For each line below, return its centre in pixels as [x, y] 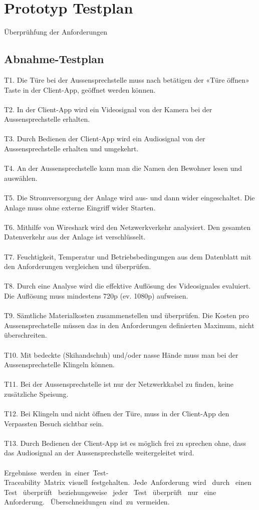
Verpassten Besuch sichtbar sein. [54, 423]
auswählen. [21, 178]
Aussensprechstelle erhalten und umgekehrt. [71, 149]
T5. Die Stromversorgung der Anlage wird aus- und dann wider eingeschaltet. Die [129, 198]
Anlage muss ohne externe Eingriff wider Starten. [80, 207]
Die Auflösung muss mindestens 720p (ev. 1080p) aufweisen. [96, 295]
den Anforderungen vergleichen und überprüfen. [78, 266]
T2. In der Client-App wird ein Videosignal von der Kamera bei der [108, 109]
